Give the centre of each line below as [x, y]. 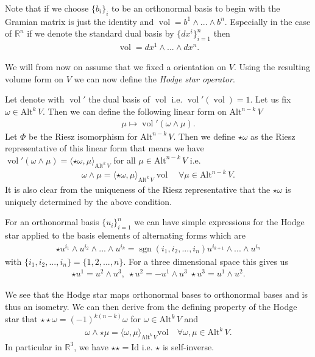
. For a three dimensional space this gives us [206, 261]
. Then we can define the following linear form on [135, 111]
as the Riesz [273, 136]
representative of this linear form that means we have [104, 148]
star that [21, 319]
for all [125, 160]
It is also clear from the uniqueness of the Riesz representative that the [138, 189]
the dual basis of [119, 99]
